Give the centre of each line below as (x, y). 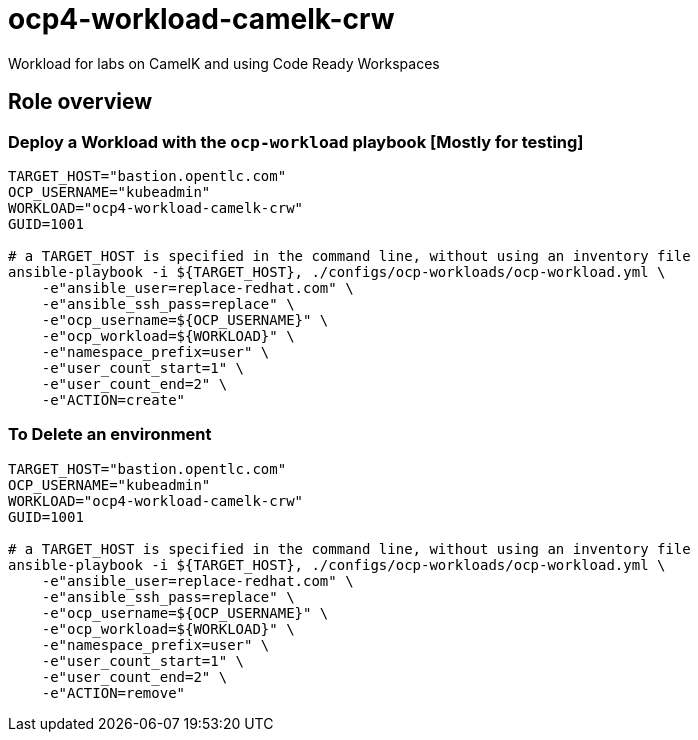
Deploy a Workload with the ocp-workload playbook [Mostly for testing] (296, 141)
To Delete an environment (110, 434)
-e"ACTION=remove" (113, 692)
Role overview (80, 102)
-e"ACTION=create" (113, 399)
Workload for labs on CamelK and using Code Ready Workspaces (224, 63)
